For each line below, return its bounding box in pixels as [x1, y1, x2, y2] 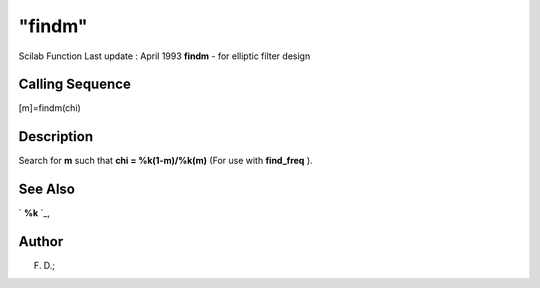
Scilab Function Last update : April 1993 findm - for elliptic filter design [18, 50, 311, 62]
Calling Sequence [18, 76, 132, 93]
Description [18, 128, 94, 145]
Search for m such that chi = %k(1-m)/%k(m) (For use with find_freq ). [18, 155, 314, 167]
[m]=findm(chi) [18, 102, 82, 114]
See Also [18, 181, 75, 198]
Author [18, 233, 64, 250]
